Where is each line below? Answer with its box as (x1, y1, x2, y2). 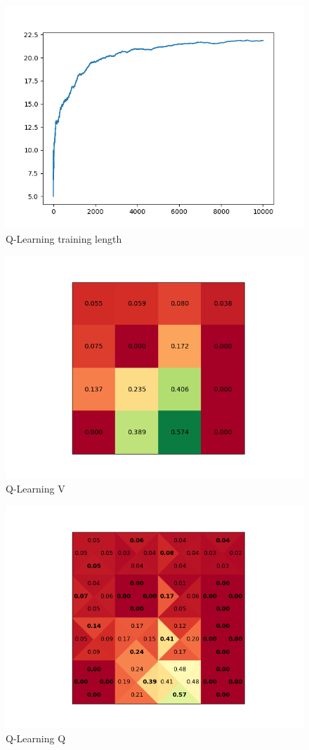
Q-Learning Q (6, 730, 66, 745)
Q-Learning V (6, 481, 65, 495)
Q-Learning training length (6, 231, 122, 246)
